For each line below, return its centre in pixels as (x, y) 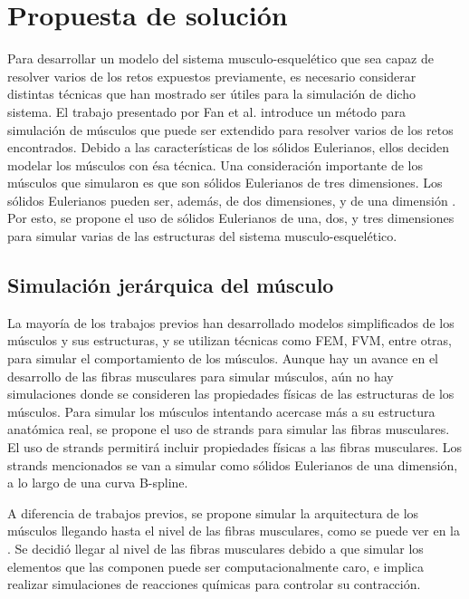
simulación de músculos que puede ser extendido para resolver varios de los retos (230, 129)
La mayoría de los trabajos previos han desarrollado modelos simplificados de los (231, 322)
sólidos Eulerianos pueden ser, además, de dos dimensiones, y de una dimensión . (232, 200)
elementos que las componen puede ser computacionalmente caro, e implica (215, 566)
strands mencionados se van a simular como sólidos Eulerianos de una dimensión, (233, 464)
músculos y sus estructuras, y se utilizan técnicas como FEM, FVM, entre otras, (230, 340)
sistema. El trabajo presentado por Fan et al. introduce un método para (206, 111)
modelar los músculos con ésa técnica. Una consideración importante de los (215, 164)
